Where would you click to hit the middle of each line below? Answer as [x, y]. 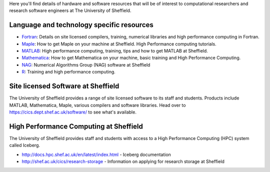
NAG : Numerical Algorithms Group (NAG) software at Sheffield [86, 64]
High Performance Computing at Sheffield [76, 126]
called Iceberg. [24, 145]
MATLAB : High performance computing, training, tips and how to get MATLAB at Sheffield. [115, 51]
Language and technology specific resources [81, 25]
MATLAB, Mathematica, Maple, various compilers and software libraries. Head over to [97, 105]
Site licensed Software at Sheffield [64, 86]
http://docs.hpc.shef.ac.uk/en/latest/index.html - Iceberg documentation [96, 154]
